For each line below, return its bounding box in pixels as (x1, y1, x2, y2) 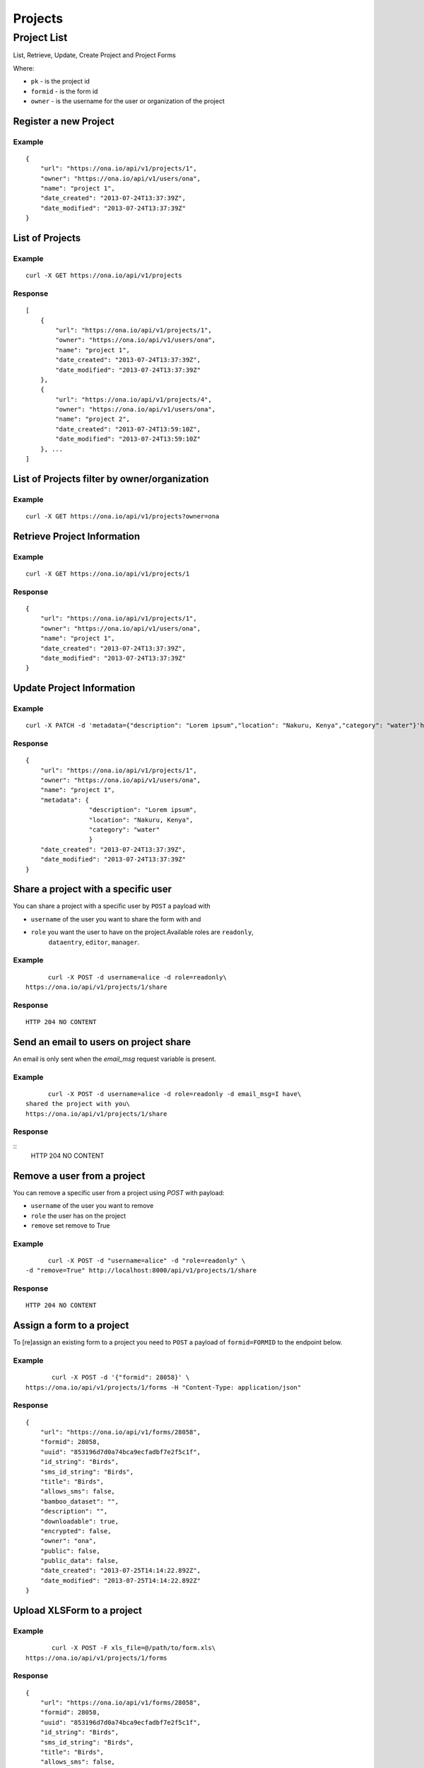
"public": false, (40, 1547, 100, 1555)
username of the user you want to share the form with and (30, 914, 201, 923)
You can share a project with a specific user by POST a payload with (13, 902, 211, 910)
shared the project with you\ (25, 1100, 131, 1108)
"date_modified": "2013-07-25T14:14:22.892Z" (40, 1576, 201, 1584)
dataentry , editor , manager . (48, 938, 140, 946)
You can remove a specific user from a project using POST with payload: (13, 1188, 225, 1197)
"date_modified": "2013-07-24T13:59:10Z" (55, 435, 201, 443)
